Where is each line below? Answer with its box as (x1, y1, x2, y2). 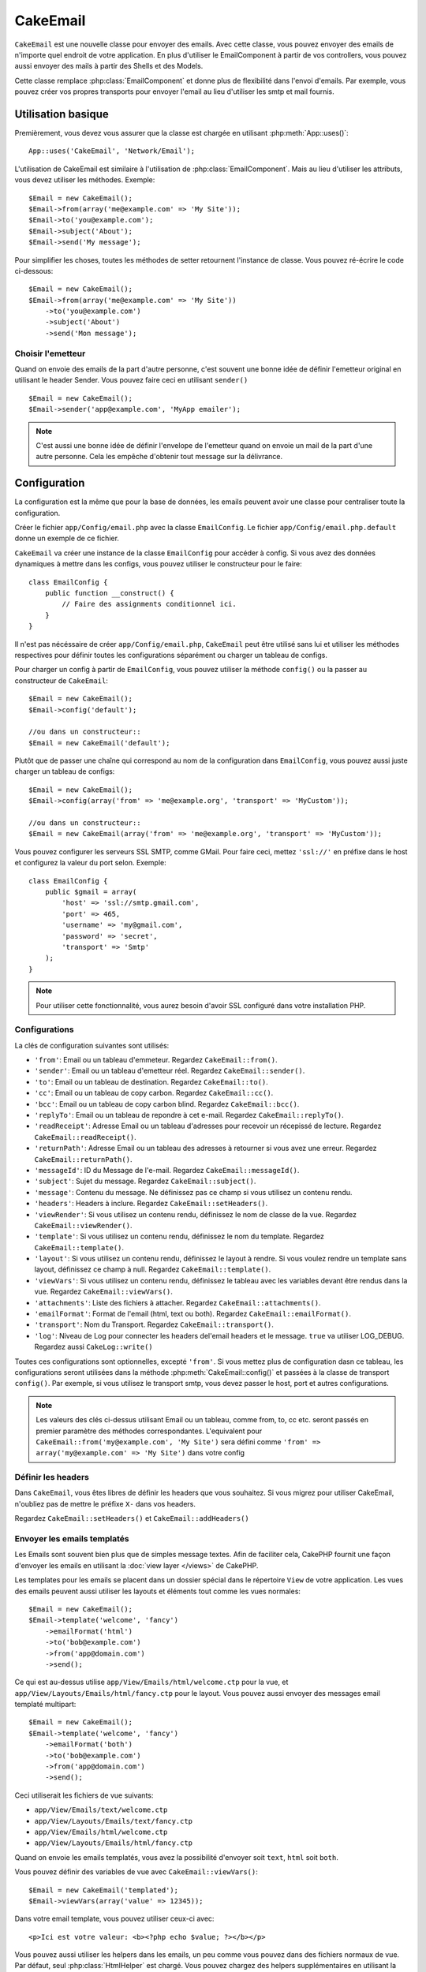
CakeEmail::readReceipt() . (34, 1132, 137, 1141)
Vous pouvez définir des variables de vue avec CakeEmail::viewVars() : (14, 1867, 258, 1877)
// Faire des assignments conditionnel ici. (62, 599, 237, 609)
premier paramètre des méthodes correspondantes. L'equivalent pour (35, 1426, 263, 1436)
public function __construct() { (44, 588, 175, 597)
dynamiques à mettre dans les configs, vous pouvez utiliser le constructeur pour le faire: (14, 559, 303, 569)
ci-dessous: (14, 266, 54, 275)
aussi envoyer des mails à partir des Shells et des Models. (14, 62, 204, 71)
